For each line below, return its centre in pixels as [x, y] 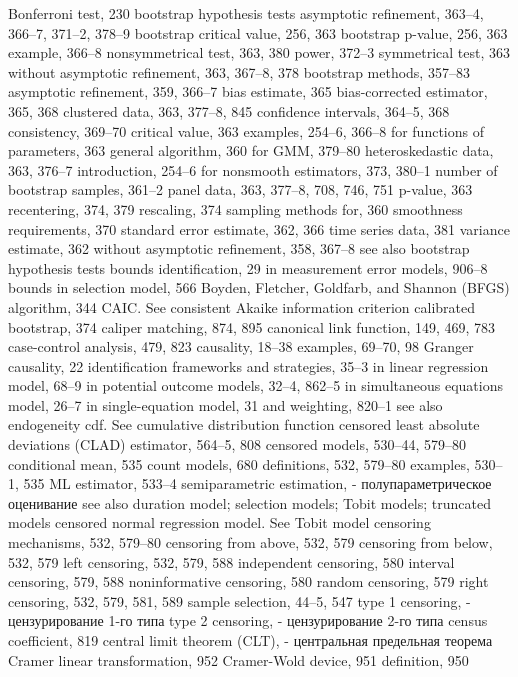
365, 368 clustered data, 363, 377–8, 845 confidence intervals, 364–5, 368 [229, 110]
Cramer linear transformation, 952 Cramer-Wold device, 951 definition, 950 [238, 659]
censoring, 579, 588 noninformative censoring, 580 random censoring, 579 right [248, 581]
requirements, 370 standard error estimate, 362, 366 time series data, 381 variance [259, 228]
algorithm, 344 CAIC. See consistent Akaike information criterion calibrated [242, 306]
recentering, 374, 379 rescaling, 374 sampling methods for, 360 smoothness [235, 208]
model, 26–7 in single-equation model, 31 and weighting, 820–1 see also [225, 404]
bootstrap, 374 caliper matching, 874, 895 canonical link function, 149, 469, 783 [252, 326]
